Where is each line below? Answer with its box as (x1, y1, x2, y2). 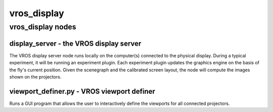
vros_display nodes (9, 22, 76, 31)
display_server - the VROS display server (9, 39, 142, 48)
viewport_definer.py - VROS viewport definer (9, 87, 155, 96)
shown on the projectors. (9, 73, 62, 80)
